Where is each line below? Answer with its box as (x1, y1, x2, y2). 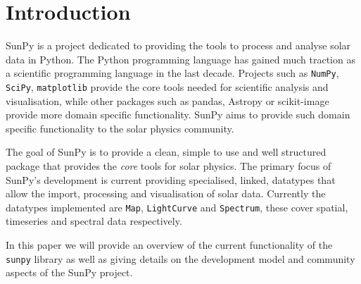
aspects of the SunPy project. (6, 265, 133, 280)
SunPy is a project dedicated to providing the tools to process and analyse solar (6, 38, 351, 53)
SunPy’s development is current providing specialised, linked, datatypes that (6, 172, 336, 187)
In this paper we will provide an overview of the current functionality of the (6, 237, 333, 252)
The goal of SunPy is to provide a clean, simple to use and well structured (6, 144, 327, 159)
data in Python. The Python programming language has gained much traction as (6, 51, 355, 66)
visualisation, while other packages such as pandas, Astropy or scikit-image (6, 93, 329, 108)
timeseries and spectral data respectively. (6, 214, 182, 228)
